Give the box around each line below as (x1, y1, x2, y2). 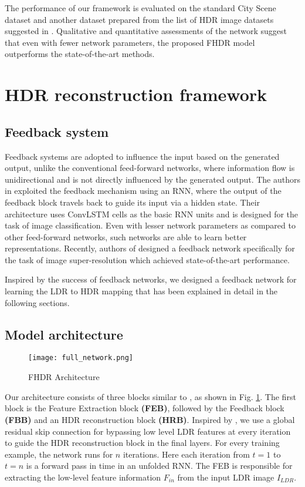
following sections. (5, 296, 70, 308)
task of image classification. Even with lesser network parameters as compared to (5, 219, 296, 231)
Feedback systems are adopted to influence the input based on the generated (5, 150, 280, 162)
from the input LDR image (177, 471, 274, 483)
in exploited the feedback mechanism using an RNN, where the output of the (5, 184, 282, 197)
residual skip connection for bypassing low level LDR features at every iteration (5, 425, 291, 437)
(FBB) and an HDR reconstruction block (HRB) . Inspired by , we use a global (5, 413, 295, 425)
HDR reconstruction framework (5, 82, 267, 106)
